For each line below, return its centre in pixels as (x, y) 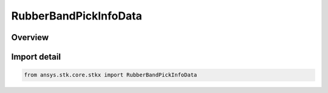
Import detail (36, 57)
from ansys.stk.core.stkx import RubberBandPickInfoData (111, 75)
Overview (30, 37)
